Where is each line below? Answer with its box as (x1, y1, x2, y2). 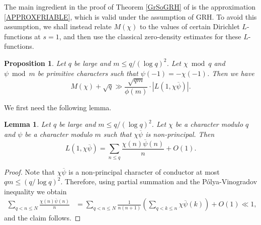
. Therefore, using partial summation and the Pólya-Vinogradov (60, 176, 257, 187)
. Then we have (207, 67, 254, 78)
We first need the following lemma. (4, 102, 112, 112)
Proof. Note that (4, 166, 55, 177)
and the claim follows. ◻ (4, 212, 81, 223)
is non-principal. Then (145, 128, 215, 139)
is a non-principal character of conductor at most (68, 166, 220, 177)
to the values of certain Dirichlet (139, 21, 240, 32)
